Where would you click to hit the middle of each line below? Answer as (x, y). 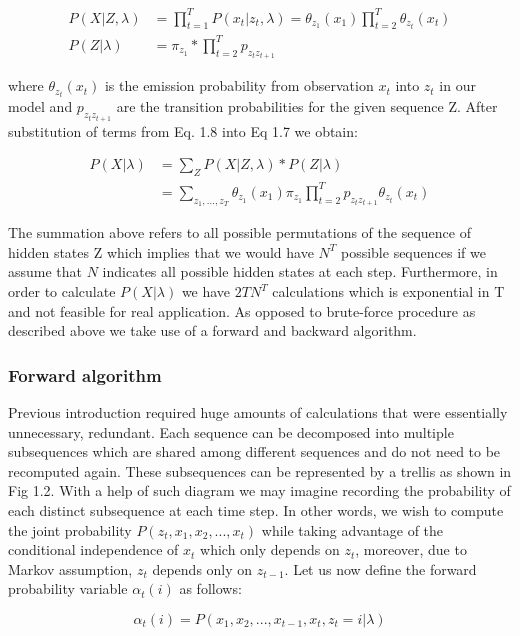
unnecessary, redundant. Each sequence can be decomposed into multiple (231, 431)
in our (457, 85)
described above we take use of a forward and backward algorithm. (212, 330)
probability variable (68, 588)
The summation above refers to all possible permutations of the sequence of (239, 232)
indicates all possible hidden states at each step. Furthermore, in (300, 271)
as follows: (210, 588)
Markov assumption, (70, 568)
